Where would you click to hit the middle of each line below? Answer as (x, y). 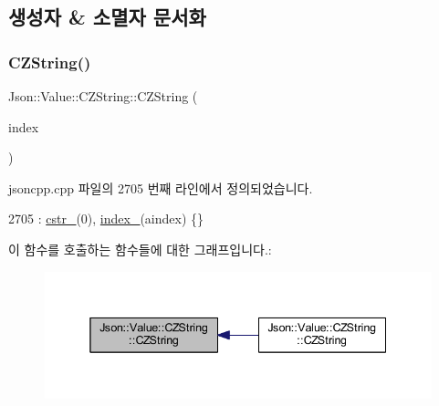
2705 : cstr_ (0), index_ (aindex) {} (106, 219)
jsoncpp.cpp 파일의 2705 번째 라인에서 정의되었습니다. (161, 187)
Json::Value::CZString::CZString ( (103, 96)
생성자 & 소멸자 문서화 (107, 17)
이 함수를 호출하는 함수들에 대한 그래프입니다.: (140, 249)
